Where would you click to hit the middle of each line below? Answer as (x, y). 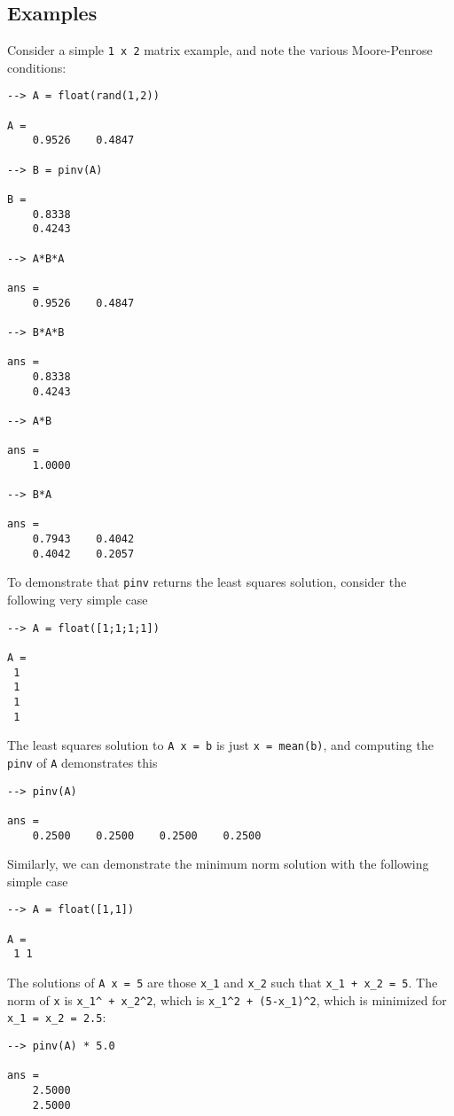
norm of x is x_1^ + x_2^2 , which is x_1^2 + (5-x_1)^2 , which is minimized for (227, 999)
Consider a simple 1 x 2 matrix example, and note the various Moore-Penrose (220, 50)
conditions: (37, 67)
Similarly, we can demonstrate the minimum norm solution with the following (218, 864)
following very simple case (78, 600)
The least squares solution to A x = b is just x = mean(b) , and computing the (220, 745)
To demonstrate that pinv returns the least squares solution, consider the (207, 582)
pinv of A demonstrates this (82, 762)
